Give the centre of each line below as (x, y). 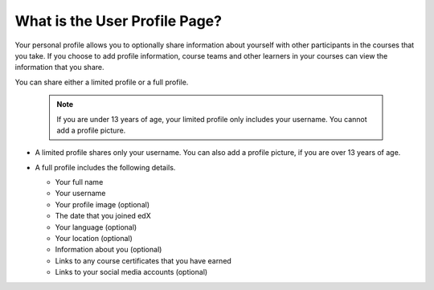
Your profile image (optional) (102, 204)
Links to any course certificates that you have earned (143, 260)
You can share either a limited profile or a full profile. (102, 82)
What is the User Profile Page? (119, 21)
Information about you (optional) (108, 250)
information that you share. (59, 67)
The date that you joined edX (103, 216)
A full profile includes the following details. (105, 167)
